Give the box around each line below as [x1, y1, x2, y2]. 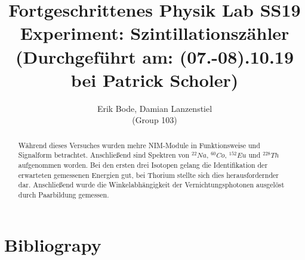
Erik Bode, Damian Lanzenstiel [97, 102, 212, 114]
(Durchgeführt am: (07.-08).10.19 [15, 44, 294, 68]
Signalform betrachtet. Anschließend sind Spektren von [18, 150, 190, 160]
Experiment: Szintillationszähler [20, 21, 289, 45]
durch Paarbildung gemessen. [18, 189, 109, 199]
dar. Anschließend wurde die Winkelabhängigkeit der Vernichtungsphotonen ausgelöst [18, 180, 285, 190]
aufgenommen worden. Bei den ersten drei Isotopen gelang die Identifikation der [18, 159, 268, 170]
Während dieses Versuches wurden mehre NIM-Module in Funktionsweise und [18, 140, 260, 150]
